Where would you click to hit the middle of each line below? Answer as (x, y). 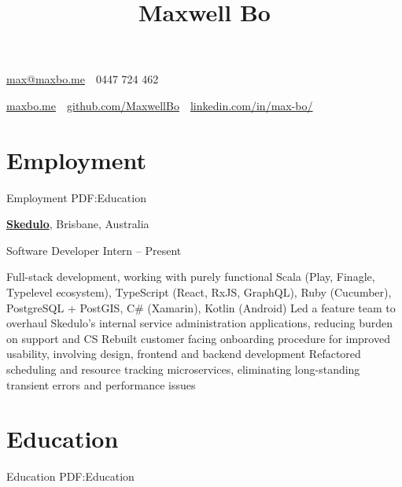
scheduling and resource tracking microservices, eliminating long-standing (183, 369)
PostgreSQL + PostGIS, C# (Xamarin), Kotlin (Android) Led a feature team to (201, 307)
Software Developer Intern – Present (94, 250)
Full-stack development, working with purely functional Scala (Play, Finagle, (191, 277)
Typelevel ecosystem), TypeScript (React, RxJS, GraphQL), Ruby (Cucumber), (199, 292)
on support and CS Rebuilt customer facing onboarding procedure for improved (198, 338)
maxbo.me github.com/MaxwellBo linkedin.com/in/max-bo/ (160, 105)
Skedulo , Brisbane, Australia (78, 224)
